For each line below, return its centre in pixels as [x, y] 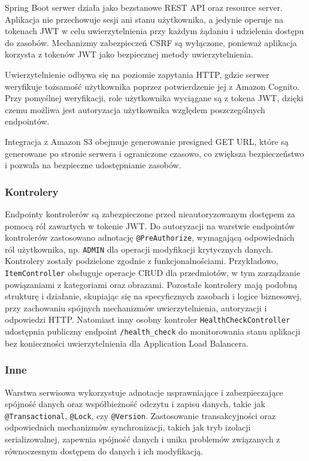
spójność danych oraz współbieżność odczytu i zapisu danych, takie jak [135, 404]
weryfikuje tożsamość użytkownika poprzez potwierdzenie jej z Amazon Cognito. [152, 86]
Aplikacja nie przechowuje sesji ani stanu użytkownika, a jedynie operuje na [144, 19]
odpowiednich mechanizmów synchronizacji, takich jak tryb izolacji [128, 427]
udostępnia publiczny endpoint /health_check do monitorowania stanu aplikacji [153, 331]
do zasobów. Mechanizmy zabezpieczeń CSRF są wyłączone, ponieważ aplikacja [151, 42]
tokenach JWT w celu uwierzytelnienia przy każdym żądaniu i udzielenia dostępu [154, 31]
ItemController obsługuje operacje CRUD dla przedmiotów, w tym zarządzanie [153, 273]
